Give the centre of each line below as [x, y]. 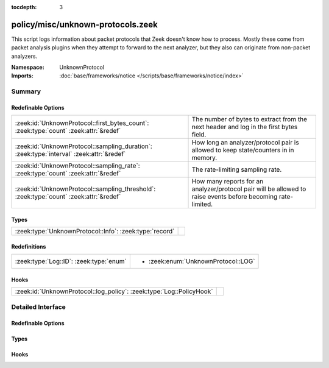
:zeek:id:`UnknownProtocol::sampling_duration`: [83, 146]
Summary [26, 91]
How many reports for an [228, 182]
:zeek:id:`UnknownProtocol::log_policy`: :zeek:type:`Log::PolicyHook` [114, 291]
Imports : [22, 76]
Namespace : [28, 68]
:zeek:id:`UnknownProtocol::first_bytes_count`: [82, 123]
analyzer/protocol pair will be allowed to [249, 189]
